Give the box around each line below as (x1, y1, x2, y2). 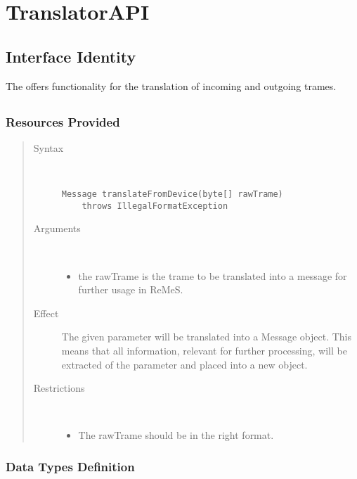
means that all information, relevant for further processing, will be (61, 343, 347, 357)
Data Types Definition (6, 457, 135, 475)
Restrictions (33, 381, 85, 395)
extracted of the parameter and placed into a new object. (61, 357, 308, 371)
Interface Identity (6, 45, 136, 67)
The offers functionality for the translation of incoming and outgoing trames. (6, 78, 337, 93)
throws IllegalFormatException (82, 200, 228, 211)
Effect (33, 305, 59, 320)
